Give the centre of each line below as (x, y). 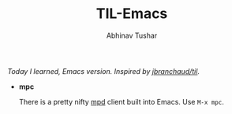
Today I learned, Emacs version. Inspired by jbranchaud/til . (104, 71)
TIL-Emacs (132, 14)
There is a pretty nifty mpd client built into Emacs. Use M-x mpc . (121, 101)
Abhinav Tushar (132, 35)
